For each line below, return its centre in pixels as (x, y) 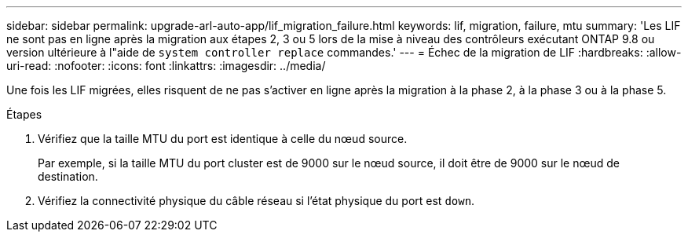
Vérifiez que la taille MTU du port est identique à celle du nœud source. (223, 139)
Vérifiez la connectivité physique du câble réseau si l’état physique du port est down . (256, 201)
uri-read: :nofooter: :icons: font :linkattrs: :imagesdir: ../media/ (166, 66)
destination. (68, 176)
